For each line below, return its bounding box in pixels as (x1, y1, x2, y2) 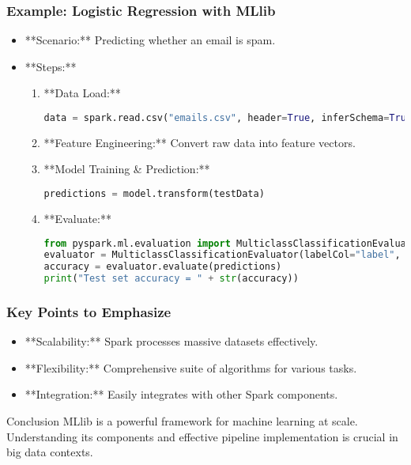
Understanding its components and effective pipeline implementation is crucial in (6, 428, 398, 444)
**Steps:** (25, 58, 77, 74)
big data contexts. (6, 444, 93, 460)
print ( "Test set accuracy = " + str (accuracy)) (43, 273, 299, 285)
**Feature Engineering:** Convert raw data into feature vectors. (43, 134, 356, 150)
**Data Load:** (43, 85, 121, 101)
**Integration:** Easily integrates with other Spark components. (25, 386, 338, 403)
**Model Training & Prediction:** (43, 161, 210, 177)
